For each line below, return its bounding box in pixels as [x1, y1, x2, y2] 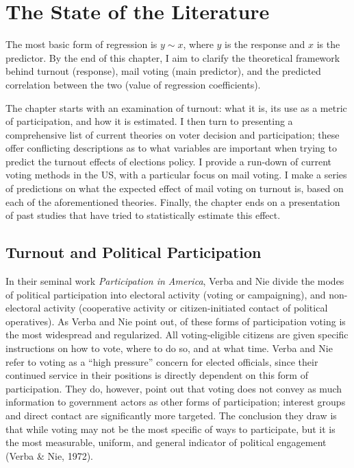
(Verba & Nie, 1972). [5, 448, 93, 463]
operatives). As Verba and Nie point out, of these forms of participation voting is [5, 314, 346, 328]
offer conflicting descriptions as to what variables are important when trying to [5, 141, 337, 155]
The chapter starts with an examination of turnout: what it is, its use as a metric [5, 100, 347, 115]
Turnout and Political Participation [5, 242, 262, 263]
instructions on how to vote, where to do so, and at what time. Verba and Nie [5, 341, 333, 355]
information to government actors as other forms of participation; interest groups [5, 395, 346, 409]
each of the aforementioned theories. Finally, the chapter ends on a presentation [5, 194, 340, 209]
